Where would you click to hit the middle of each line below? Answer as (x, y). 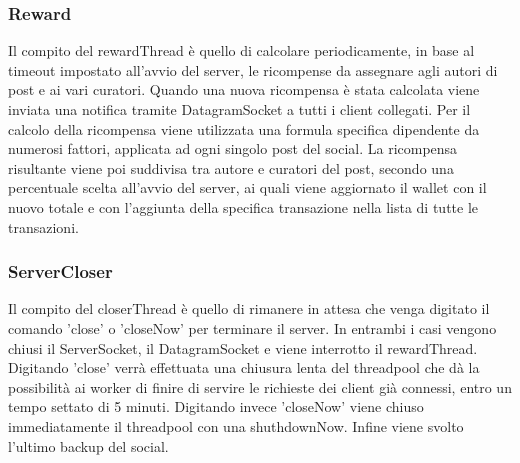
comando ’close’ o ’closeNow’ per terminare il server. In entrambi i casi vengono (252, 327)
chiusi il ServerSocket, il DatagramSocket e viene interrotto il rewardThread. (243, 347)
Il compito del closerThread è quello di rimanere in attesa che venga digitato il (249, 308)
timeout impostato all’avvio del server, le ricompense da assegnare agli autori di (253, 69)
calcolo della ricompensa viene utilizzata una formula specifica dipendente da (244, 128)
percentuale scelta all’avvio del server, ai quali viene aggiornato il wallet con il (247, 187)
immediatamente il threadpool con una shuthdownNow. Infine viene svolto (236, 425)
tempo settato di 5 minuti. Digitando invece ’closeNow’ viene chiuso (216, 406)
